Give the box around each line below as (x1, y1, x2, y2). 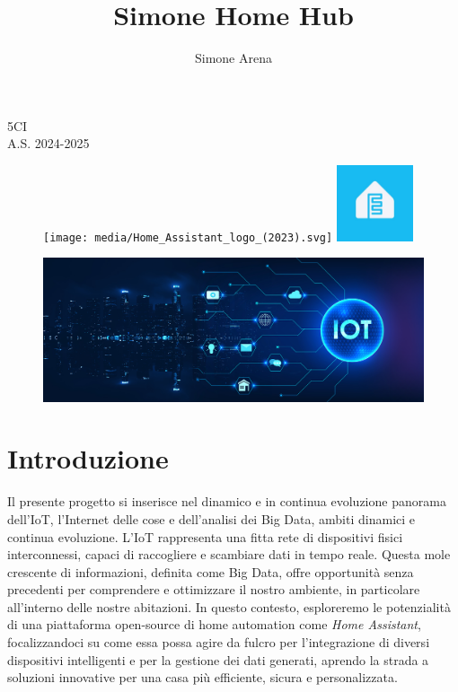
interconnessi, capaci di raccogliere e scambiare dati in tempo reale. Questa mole (7, 545, 451, 564)
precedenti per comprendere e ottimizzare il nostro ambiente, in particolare (7, 580, 420, 599)
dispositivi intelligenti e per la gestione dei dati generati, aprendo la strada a (7, 650, 429, 669)
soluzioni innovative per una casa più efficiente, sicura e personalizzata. (7, 668, 398, 687)
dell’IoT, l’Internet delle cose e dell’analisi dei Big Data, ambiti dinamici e (7, 509, 416, 528)
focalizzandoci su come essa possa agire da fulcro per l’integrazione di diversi (7, 633, 430, 652)
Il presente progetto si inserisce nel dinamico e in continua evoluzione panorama (7, 492, 446, 511)
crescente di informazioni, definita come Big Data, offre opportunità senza (7, 562, 414, 581)
